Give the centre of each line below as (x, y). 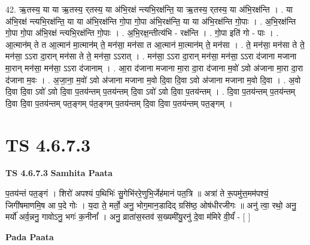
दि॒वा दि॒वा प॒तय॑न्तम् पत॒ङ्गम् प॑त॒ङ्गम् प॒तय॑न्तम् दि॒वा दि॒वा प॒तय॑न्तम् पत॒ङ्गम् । (119, 103)
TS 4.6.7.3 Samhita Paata (59, 173)
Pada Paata (30, 236)
